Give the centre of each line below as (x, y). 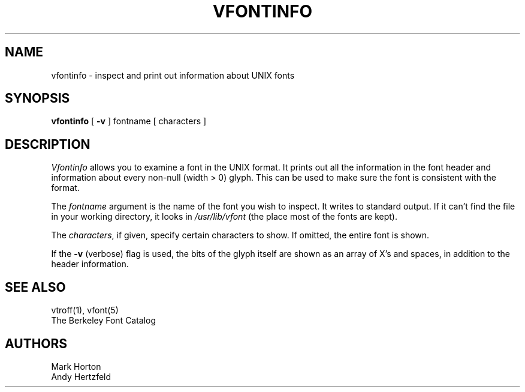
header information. (90, 264)
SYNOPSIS (37, 98)
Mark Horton (76, 366)
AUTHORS (36, 343)
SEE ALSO (35, 287)
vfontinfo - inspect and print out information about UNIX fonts (173, 75)
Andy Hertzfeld (81, 376)
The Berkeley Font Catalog (104, 321)
